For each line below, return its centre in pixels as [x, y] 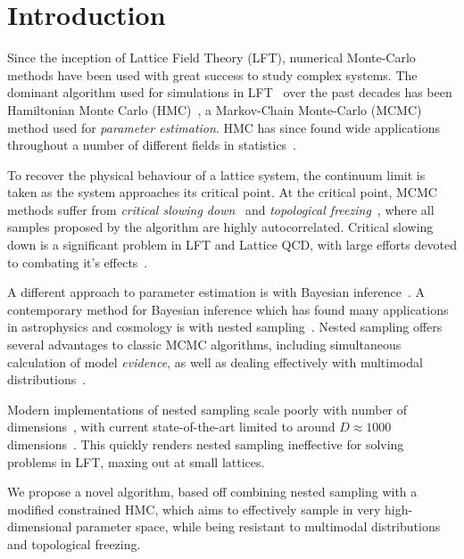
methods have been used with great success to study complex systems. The [212, 74]
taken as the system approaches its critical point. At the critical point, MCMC [222, 192]
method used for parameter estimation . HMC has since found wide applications [224, 127]
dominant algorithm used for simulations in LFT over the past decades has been [230, 92]
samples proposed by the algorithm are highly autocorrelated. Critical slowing [220, 227]
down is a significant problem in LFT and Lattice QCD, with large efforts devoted [232, 245]
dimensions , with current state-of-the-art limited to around [171, 427]
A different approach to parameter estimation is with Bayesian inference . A [216, 292]
